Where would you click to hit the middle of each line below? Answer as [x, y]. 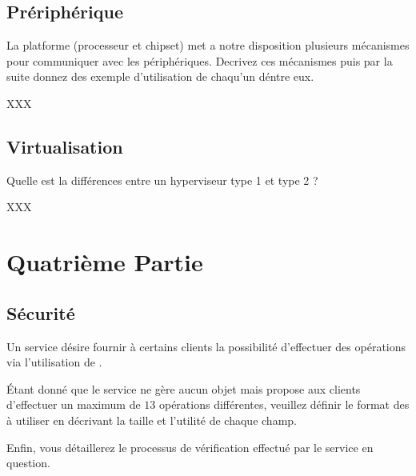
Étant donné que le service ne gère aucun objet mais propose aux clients [184, 388]
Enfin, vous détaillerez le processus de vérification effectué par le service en [190, 447]
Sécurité [41, 312]
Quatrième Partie [105, 262]
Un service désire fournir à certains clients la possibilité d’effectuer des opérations [206, 346]
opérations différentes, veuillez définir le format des [284, 404]
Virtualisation [65, 146]
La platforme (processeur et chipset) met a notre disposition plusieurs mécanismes [208, 45]
